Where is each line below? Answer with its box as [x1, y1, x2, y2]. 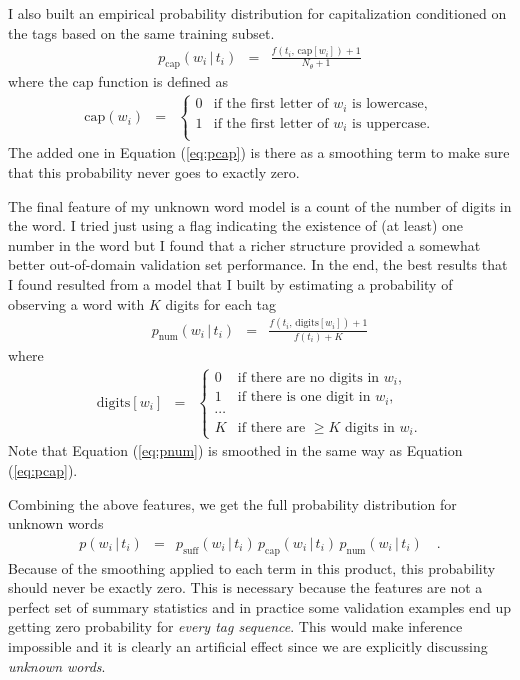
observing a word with [8, 293, 145, 314]
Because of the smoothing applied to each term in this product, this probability [8, 557, 496, 578]
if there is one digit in [237, 390, 371, 405]
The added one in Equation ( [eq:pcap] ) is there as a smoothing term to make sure [8, 142, 510, 163]
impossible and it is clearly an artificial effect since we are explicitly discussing [8, 636, 488, 657]
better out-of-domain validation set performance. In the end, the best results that [8, 254, 508, 275]
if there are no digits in [237, 370, 380, 385]
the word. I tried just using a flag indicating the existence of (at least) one [8, 215, 463, 236]
